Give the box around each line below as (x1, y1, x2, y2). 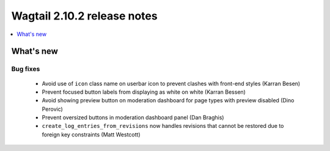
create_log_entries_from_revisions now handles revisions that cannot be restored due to (42, 122, 284, 130)
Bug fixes (11, 65, 40, 73)
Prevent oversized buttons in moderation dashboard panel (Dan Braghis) (42, 114, 224, 121)
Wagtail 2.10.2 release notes (11, 9, 158, 23)
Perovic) (42, 105, 64, 113)
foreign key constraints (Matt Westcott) (42, 131, 141, 138)
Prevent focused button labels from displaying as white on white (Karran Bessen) (42, 88, 246, 96)
